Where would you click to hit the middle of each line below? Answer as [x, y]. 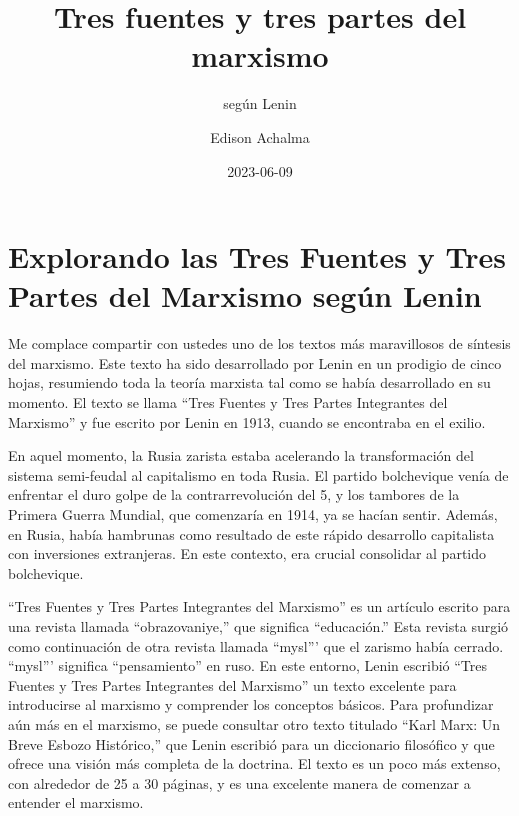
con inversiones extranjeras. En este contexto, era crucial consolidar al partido [247, 553]
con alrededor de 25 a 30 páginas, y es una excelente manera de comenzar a [239, 782]
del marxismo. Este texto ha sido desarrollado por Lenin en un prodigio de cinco [255, 362]
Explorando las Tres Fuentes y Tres [257, 256]
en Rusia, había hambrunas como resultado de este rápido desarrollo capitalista [251, 533]
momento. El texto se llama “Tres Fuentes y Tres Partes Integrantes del [228, 402]
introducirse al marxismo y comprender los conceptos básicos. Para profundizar [251, 704]
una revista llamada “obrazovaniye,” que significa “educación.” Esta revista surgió [258, 625]
